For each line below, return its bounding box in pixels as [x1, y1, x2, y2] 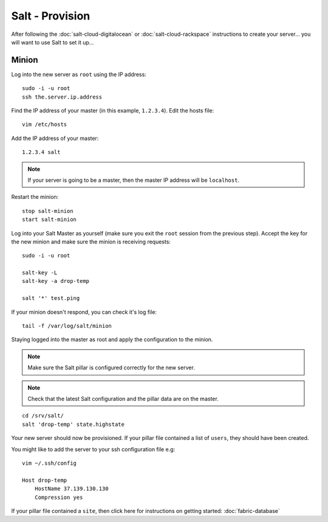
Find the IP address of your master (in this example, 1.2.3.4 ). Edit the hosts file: [11, 107, 214, 114]
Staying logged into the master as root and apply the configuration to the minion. [11, 336, 213, 343]
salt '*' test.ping [22, 295, 80, 302]
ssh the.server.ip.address [22, 93, 103, 100]
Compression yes [34, 493, 83, 501]
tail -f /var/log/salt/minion [22, 322, 112, 330]
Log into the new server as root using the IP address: [11, 71, 147, 78]
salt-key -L [22, 270, 58, 276]
